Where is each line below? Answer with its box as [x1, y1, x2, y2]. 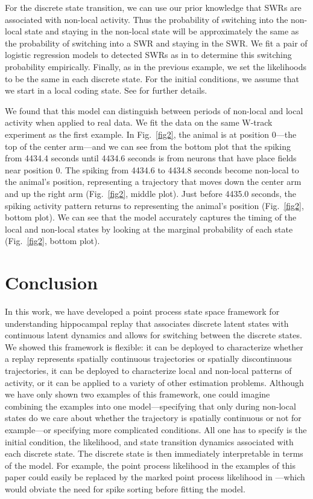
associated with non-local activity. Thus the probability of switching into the [5, 13, 288, 25]
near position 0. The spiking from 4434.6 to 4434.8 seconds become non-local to [5, 163, 299, 176]
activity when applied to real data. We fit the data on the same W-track [5, 116, 273, 129]
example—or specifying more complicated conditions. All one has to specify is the [5, 423, 307, 436]
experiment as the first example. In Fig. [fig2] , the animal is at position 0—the [5, 127, 297, 140]
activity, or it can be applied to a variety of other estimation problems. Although [5, 376, 304, 388]
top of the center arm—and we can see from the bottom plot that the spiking [5, 140, 291, 152]
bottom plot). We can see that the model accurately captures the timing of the [5, 211, 297, 224]
